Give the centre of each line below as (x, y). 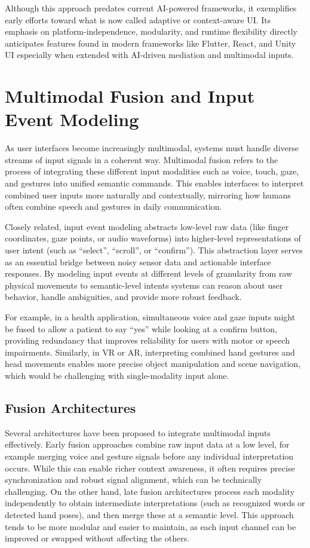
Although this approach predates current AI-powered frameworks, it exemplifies (151, 8)
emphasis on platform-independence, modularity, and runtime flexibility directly (151, 31)
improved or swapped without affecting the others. (97, 538)
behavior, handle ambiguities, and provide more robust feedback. (123, 297)
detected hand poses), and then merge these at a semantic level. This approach (149, 514)
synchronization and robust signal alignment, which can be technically (133, 480)
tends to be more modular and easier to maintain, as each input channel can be (151, 526)
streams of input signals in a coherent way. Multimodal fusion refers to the (142, 159)
